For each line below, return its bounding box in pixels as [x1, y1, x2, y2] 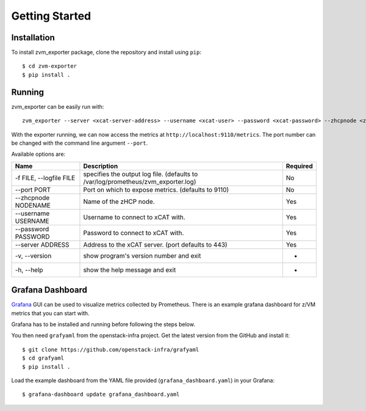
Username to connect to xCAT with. [83, 213, 185, 221]
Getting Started [11, 9, 91, 23]
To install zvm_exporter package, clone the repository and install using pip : [11, 49, 201, 56]
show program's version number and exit [83, 251, 201, 260]
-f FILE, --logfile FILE [15, 173, 76, 182]
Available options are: [11, 150, 66, 158]
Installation [11, 32, 55, 43]
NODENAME [15, 201, 51, 209]
